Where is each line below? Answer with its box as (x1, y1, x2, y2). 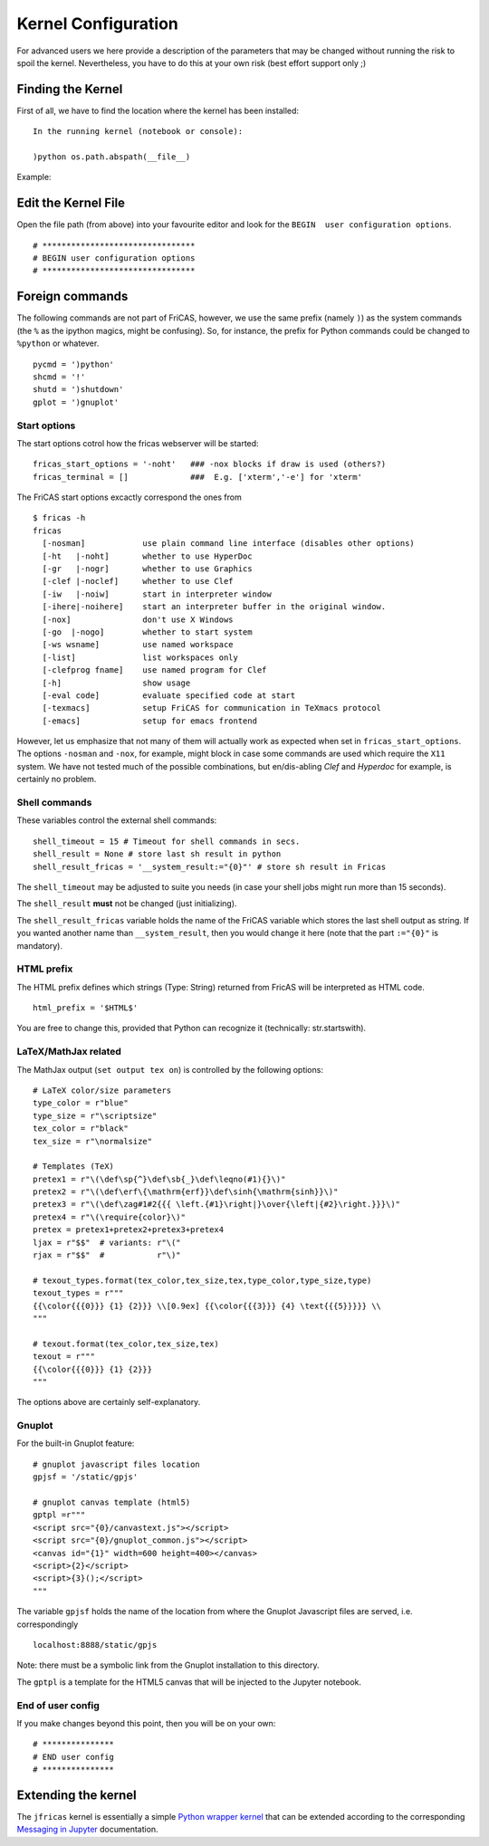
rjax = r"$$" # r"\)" (33, 1250, 181, 1260)
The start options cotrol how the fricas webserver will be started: (16, 437, 259, 448)
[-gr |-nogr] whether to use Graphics (42, 564, 253, 574)
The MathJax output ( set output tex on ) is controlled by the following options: (16, 1064, 323, 1075)
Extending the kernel (16, 1787, 138, 1803)
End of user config (16, 1698, 100, 1711)
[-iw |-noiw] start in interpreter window (42, 588, 272, 599)
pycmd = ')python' (33, 359, 115, 369)
